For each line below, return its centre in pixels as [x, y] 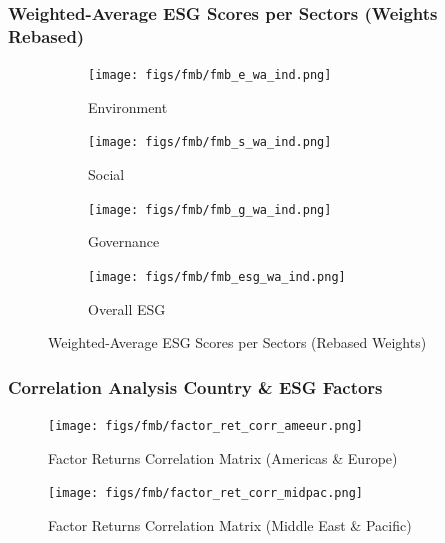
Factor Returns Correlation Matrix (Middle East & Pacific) [230, 524]
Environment [128, 106]
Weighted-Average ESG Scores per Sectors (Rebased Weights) [237, 342]
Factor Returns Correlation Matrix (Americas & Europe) [223, 457]
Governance [124, 241]
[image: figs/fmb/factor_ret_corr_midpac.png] [205, 493]
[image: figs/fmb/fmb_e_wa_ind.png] [210, 75]
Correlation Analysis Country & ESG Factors [195, 386]
